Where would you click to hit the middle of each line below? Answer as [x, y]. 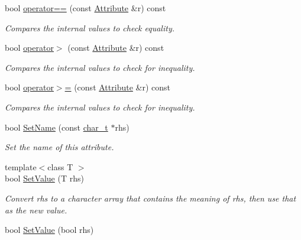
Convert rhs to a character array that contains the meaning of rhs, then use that [150, 198]
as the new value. [36, 210]
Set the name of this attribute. [59, 147]
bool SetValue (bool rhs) [49, 230]
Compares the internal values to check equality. [90, 27]
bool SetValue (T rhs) [44, 178]
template [21, 166]
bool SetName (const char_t [56, 127]
